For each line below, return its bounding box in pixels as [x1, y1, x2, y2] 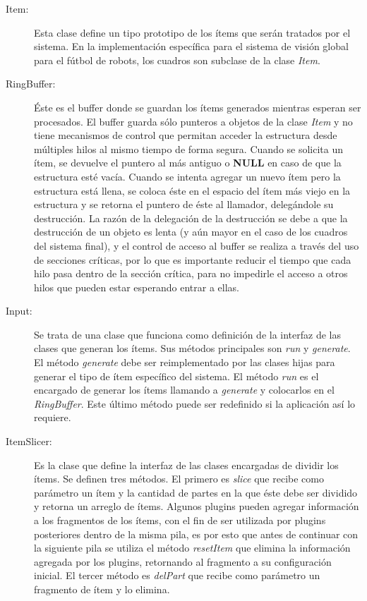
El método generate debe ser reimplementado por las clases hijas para [34, 355, 335, 370]
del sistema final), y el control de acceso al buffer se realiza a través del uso [34, 238, 359, 253]
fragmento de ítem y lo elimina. [34, 581, 170, 596]
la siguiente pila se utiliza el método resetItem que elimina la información [34, 540, 351, 555]
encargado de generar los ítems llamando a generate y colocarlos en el [34, 382, 335, 397]
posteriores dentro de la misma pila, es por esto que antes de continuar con [34, 526, 359, 541]
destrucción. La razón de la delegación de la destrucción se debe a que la [34, 210, 348, 225]
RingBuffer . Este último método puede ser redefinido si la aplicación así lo [34, 396, 356, 411]
